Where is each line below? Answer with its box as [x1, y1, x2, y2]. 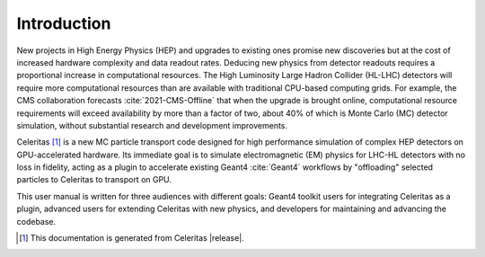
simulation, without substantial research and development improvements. [16, 120, 287, 130]
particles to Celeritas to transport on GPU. [16, 174, 172, 185]
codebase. [16, 216, 57, 226]
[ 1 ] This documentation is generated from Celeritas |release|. [19, 233, 244, 244]
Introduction [16, 13, 111, 33]
